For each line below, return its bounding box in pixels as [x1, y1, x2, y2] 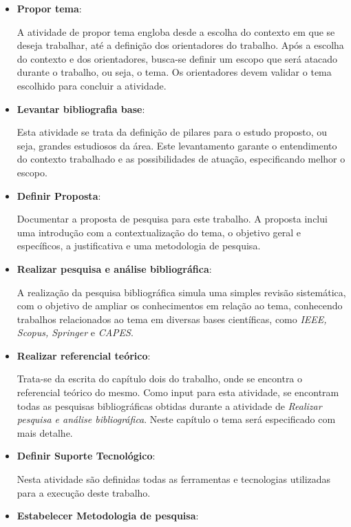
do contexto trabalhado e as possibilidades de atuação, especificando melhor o [17, 152, 345, 166]
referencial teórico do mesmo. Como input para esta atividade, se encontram [17, 385, 339, 400]
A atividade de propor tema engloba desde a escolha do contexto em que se [17, 24, 335, 39]
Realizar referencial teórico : [17, 348, 151, 362]
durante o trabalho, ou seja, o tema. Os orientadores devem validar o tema [17, 65, 332, 79]
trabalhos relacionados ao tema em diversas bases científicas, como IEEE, [17, 311, 327, 326]
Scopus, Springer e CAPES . [17, 325, 134, 340]
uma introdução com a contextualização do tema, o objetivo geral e [17, 225, 301, 239]
